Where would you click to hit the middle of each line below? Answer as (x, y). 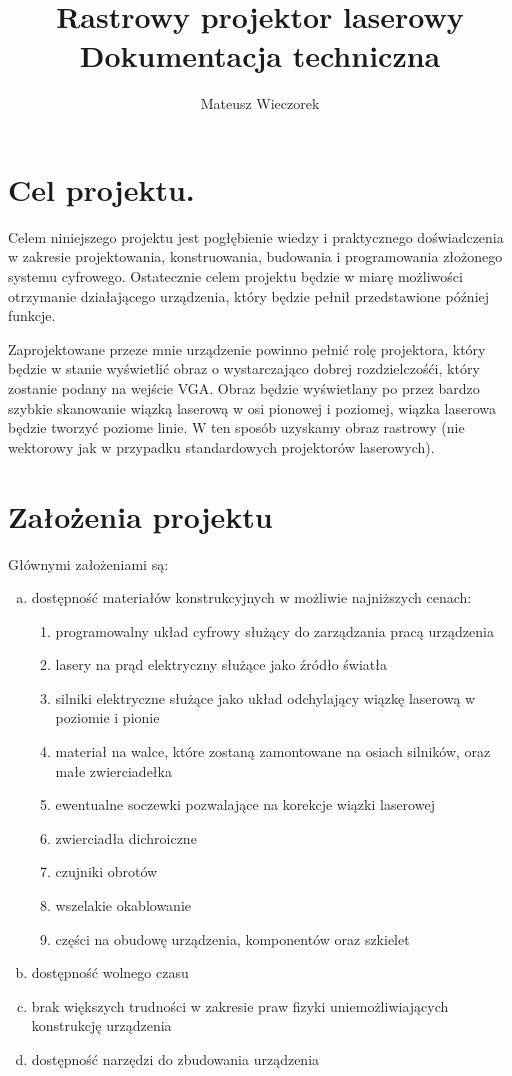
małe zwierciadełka (113, 770)
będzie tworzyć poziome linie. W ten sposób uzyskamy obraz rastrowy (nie (236, 427)
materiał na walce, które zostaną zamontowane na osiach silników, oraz (273, 751)
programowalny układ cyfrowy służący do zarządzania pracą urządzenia (274, 630)
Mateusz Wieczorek (260, 103)
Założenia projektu (140, 515)
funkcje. (32, 315)
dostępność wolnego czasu (110, 972)
